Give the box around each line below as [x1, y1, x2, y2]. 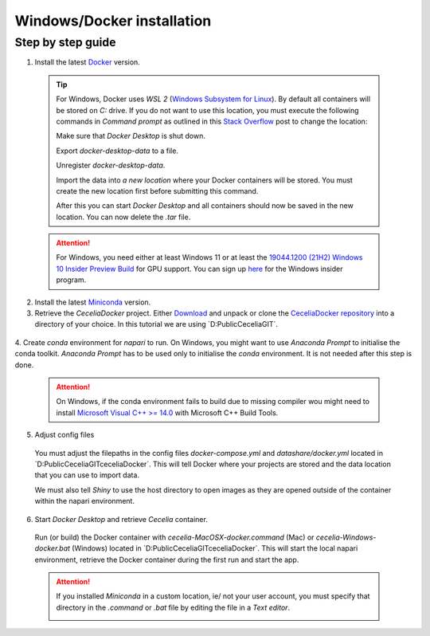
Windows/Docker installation [14, 12, 212, 29]
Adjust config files [34, 430, 95, 440]
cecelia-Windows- [315, 532, 377, 542]
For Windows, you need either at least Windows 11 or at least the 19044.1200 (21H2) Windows [56, 253, 363, 262]
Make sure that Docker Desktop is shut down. [56, 132, 206, 141]
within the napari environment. [34, 497, 135, 506]
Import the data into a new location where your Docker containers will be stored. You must [56, 175, 354, 185]
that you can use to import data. [34, 470, 139, 480]
